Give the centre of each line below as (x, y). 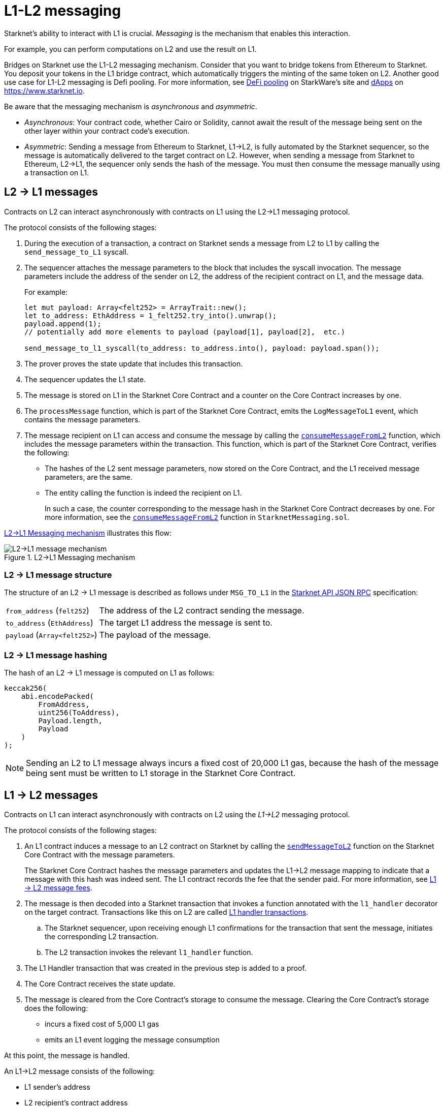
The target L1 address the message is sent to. (186, 623)
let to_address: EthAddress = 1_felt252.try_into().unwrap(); (151, 315)
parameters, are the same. (89, 477)
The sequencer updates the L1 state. (85, 379)
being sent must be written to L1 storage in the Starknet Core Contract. (161, 773)
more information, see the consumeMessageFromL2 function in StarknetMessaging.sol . (197, 517)
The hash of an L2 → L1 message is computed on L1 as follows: (109, 673)
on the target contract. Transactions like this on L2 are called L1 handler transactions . (166, 912)
